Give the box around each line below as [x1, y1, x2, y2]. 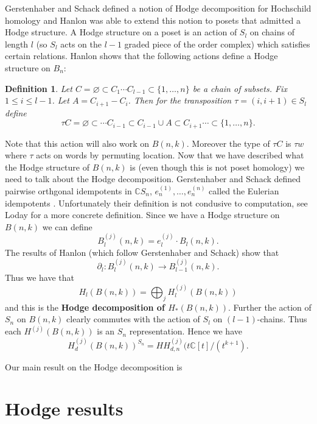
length [5, 37, 29, 50]
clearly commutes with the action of [66, 313, 200, 325]
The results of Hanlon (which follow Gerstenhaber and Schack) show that [5, 246, 279, 258]
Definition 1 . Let [5, 82, 72, 94]
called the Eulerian [209, 185, 279, 197]
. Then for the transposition [128, 94, 232, 107]
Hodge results [5, 396, 124, 421]
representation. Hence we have [129, 325, 242, 337]
